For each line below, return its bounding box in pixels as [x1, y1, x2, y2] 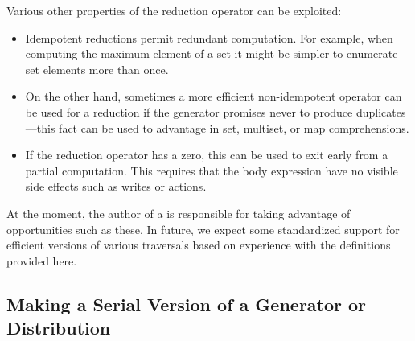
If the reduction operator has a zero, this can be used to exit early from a [25, 146, 388, 163]
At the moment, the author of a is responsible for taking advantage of [6, 204, 351, 221]
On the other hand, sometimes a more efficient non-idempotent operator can [25, 88, 402, 105]
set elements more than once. [25, 60, 169, 77]
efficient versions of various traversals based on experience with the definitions [6, 236, 391, 253]
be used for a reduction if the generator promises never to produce [25, 103, 353, 120]
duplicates [355, 103, 406, 120]
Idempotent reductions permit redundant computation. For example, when [25, 29, 393, 46]
